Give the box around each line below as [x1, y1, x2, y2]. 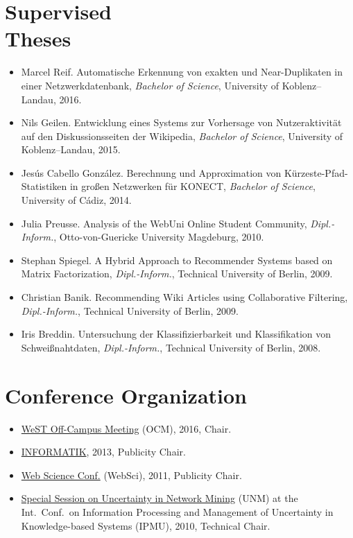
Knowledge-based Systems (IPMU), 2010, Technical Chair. [21, 518, 270, 532]
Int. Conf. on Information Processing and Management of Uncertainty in [21, 504, 334, 519]
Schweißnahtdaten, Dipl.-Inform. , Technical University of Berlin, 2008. [21, 340, 321, 354]
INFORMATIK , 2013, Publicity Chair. [21, 444, 186, 459]
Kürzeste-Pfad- [284, 165, 348, 180]
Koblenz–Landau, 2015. [21, 142, 121, 157]
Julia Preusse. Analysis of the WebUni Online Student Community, [21, 216, 307, 230]
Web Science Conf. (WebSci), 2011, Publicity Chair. [21, 467, 242, 482]
